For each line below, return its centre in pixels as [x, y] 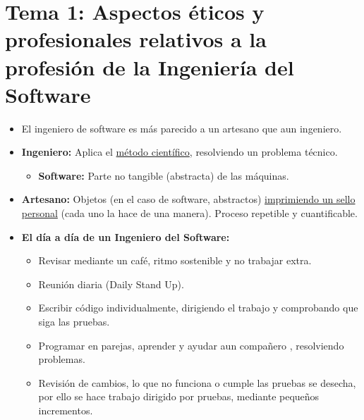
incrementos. [66, 410]
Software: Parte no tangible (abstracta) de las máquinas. [164, 175]
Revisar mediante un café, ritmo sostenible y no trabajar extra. [175, 260]
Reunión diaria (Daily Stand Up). [111, 284]
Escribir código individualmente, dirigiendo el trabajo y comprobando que [198, 308]
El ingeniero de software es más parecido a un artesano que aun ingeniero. [182, 128]
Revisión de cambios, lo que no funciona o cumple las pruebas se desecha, [197, 382]
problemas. [62, 359]
